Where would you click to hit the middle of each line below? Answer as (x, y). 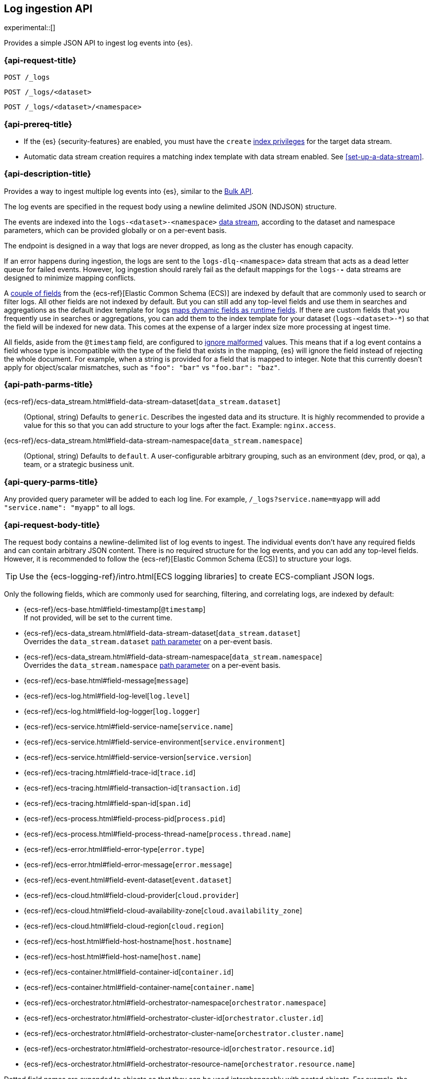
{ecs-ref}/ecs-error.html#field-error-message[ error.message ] (128, 864)
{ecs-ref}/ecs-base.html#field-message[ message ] (106, 680)
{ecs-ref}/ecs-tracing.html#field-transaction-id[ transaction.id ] (132, 788)
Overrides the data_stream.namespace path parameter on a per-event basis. (152, 665)
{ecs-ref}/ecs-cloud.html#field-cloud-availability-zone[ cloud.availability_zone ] (163, 910)
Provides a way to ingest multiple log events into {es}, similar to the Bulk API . (129, 191)
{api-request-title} (40, 60)
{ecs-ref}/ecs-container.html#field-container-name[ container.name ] (139, 987)
